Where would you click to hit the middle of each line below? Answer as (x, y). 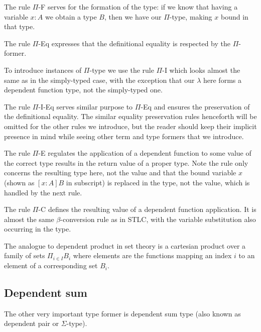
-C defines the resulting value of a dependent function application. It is (147, 209)
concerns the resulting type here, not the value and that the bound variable (120, 173)
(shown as (19, 182)
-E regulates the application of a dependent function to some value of (145, 153)
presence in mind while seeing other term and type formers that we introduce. (124, 136)
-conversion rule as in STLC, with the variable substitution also (158, 219)
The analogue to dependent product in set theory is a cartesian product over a (125, 245)
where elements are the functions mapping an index (152, 255)
